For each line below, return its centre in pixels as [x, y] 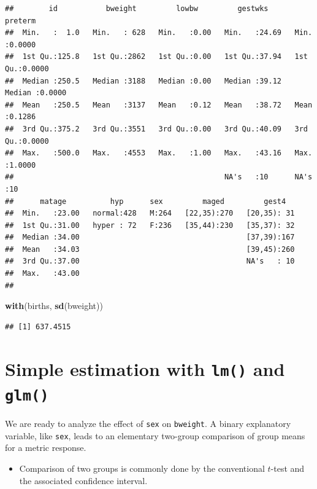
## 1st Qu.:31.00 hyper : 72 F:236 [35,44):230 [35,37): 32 [150, 225]
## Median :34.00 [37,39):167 [150, 237]
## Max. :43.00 [42, 274]
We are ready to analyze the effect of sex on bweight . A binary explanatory [148, 423]
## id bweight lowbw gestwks [137, 9]
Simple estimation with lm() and [145, 368]
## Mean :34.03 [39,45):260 [150, 249]
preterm [21, 21]
